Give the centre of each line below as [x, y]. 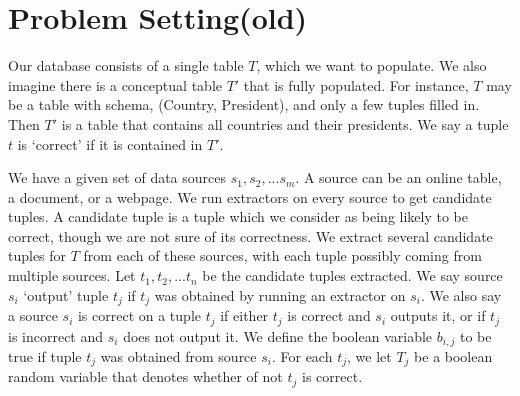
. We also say [461, 294]
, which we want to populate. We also [371, 65]
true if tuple [45, 356]
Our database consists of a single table [126, 65]
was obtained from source [178, 356]
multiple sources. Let [72, 275]
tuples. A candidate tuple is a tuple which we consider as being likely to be [238, 216]
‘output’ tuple [66, 294]
